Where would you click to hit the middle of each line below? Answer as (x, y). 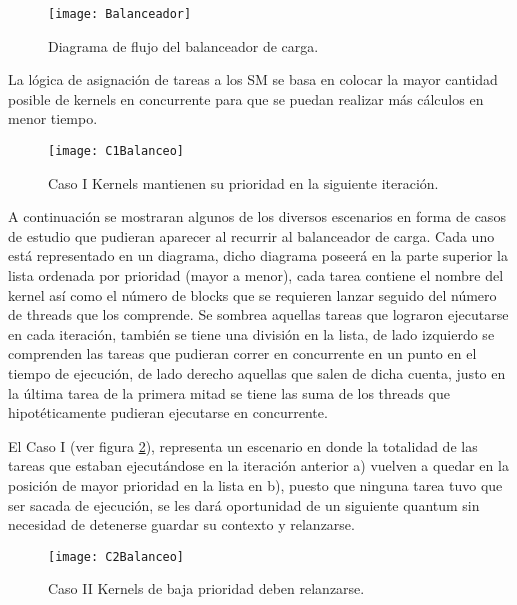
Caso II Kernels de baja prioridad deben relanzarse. (206, 588)
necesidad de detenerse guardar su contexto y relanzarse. (181, 524)
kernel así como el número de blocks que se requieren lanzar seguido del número (252, 294)
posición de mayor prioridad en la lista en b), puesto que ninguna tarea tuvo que (255, 485)
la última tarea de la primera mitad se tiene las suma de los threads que (229, 392)
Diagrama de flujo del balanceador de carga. (183, 45)
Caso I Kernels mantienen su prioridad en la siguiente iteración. (243, 182)
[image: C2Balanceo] (116, 556)
